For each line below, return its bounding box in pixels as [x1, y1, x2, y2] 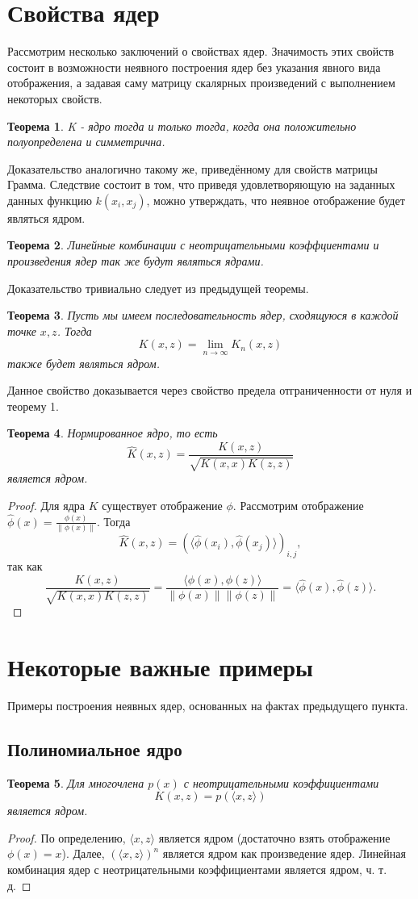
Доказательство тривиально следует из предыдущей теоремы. [7, 279, 309, 296]
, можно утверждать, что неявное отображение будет [146, 191, 405, 208]
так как [7, 558, 43, 575]
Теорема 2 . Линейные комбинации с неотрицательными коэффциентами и [7, 236, 379, 253]
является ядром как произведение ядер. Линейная [162, 845, 406, 862]
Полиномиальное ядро [7, 736, 182, 761]
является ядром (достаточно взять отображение [158, 829, 391, 846]
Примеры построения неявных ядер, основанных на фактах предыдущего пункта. [7, 696, 408, 713]
